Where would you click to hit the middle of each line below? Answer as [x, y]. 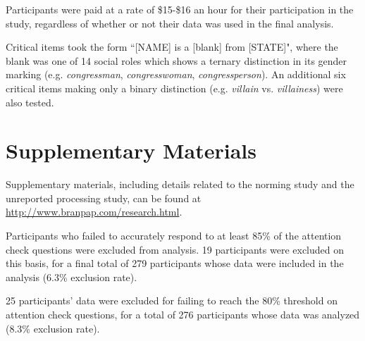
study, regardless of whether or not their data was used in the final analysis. [170, 23]
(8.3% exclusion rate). [53, 328]
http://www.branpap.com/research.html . [94, 212]
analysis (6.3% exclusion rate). [72, 277]
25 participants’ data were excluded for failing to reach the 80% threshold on [172, 300]
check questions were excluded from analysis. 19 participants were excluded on [175, 249]
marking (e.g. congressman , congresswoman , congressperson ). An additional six [176, 74]
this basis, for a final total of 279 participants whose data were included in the [175, 263]
